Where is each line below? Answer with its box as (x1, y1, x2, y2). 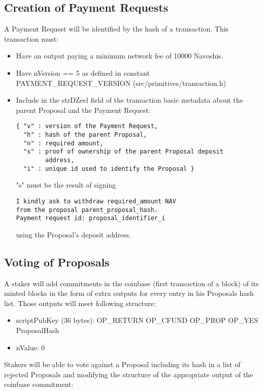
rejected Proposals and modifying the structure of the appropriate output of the (4, 369, 253, 379)
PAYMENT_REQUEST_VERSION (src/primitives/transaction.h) (16, 77, 226, 88)
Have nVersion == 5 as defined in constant (16, 67, 150, 78)
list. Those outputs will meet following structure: (4, 297, 156, 308)
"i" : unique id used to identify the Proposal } (23, 165, 194, 172)
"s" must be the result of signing (16, 179, 116, 190)
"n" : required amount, (23, 139, 104, 147)
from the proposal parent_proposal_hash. (16, 206, 158, 214)
